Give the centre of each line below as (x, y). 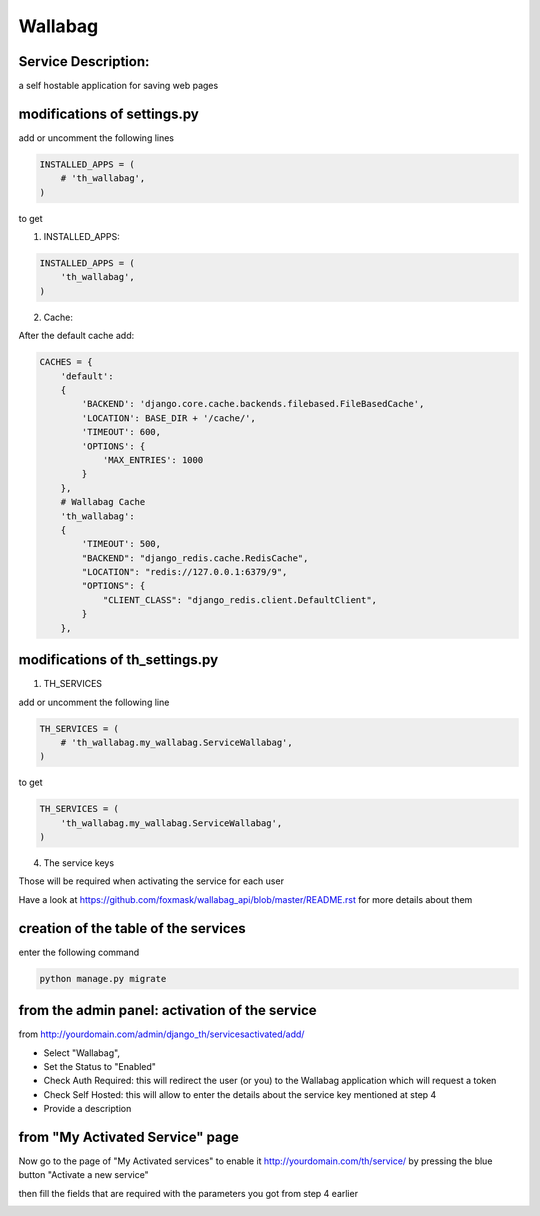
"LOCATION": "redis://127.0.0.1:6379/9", (184, 572)
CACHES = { (66, 362)
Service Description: (84, 61)
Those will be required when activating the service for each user (151, 881)
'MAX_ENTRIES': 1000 (153, 459)
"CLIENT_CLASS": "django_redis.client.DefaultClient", (240, 599)
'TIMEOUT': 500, (121, 544)
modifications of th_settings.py (118, 660)
